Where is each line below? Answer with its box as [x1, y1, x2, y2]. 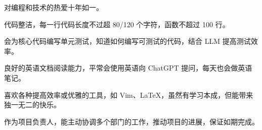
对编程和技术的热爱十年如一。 [4, 2, 103, 12]
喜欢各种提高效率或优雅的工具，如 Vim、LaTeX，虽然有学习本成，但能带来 [4, 89, 253, 100]
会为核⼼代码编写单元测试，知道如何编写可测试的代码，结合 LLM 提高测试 [4, 36, 251, 46]
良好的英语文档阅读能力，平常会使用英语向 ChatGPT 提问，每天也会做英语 [4, 62, 252, 73]
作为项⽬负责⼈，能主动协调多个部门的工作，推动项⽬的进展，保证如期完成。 [4, 116, 259, 126]
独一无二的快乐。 [4, 99, 61, 110]
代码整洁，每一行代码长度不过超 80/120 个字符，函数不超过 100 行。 [4, 19, 230, 29]
